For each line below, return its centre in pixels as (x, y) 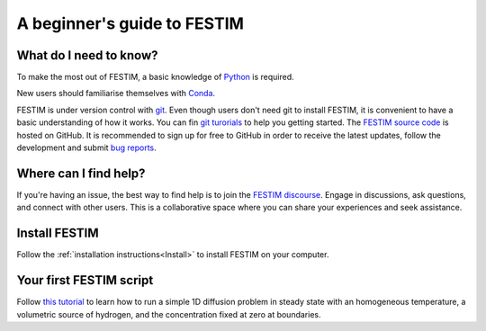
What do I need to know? (87, 55)
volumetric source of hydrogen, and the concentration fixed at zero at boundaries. (169, 314)
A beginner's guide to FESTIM (130, 23)
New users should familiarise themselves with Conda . (116, 94)
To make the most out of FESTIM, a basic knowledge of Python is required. (155, 77)
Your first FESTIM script (85, 280)
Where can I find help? (81, 173)
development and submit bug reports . (86, 148)
